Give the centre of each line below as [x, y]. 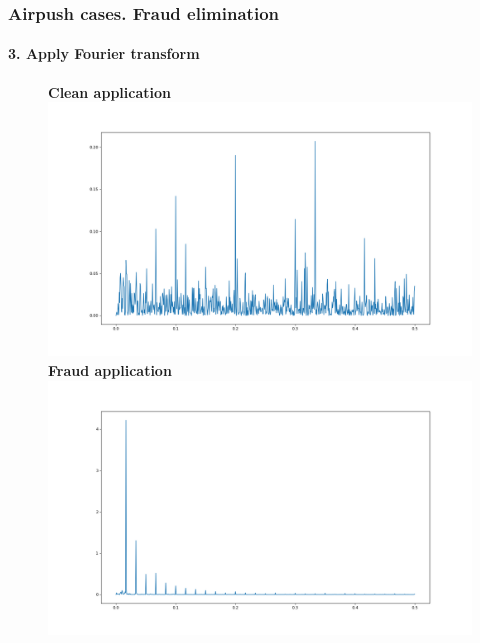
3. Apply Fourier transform [104, 53]
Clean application [109, 91]
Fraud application [110, 370]
